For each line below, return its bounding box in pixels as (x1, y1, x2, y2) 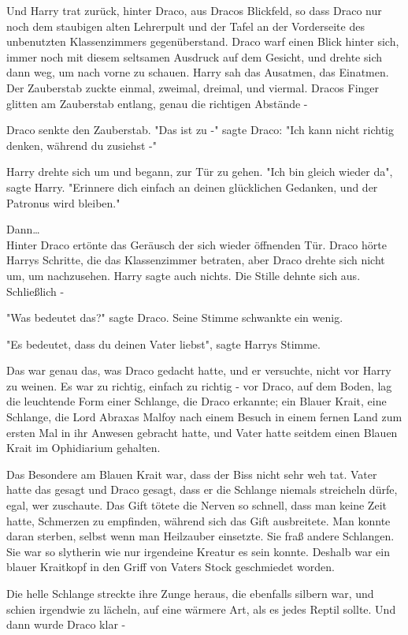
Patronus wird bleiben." (6, 194, 121, 211)
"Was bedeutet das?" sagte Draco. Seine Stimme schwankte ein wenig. (6, 309, 343, 326)
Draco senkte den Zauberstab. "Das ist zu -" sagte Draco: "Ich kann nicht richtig (6, 121, 395, 138)
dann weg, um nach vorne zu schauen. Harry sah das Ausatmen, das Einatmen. (6, 64, 389, 80)
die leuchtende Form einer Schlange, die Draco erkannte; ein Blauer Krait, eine (6, 393, 387, 409)
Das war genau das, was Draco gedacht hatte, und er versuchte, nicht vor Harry (6, 362, 391, 379)
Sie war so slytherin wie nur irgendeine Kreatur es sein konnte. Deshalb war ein (6, 543, 390, 559)
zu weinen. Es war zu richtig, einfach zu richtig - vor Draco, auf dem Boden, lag (6, 377, 392, 394)
